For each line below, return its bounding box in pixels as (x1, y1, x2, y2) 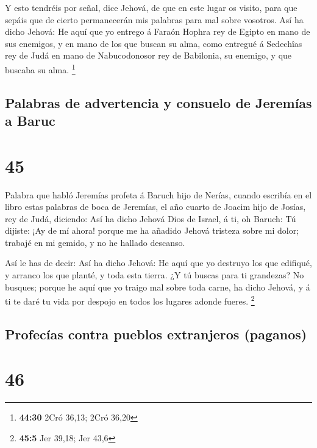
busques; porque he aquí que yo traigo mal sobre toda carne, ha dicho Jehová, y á (5, 280, 310, 293)
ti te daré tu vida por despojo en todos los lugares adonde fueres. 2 (5, 293, 255, 307)
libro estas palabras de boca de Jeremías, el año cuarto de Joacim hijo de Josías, (5, 200, 306, 213)
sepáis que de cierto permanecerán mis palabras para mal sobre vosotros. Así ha (5, 13, 304, 26)
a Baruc (5, 111, 55, 129)
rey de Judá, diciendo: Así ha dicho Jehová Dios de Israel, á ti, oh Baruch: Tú (5, 212, 296, 225)
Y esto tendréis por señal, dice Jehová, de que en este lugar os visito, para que (5, 1, 297, 13)
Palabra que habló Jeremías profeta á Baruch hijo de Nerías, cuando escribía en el (5, 188, 312, 201)
